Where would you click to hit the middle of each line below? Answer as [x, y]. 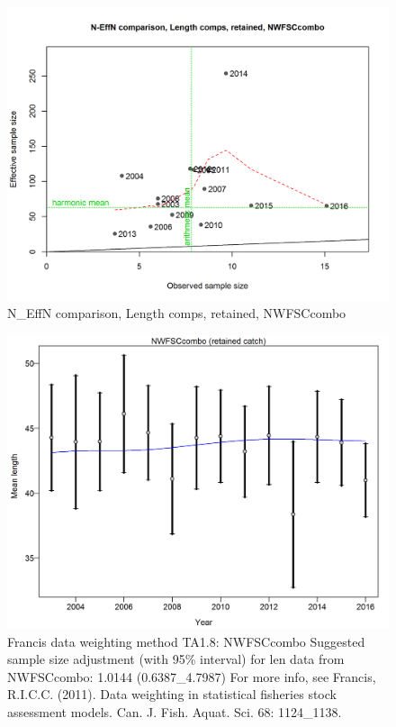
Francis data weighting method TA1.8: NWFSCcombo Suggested [186, 641]
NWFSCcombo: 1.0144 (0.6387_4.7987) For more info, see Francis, [192, 676]
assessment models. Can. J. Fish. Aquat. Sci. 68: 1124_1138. [175, 711]
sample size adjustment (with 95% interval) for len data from [176, 659]
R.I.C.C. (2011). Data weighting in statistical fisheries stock [172, 694]
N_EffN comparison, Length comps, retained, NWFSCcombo [177, 313]
